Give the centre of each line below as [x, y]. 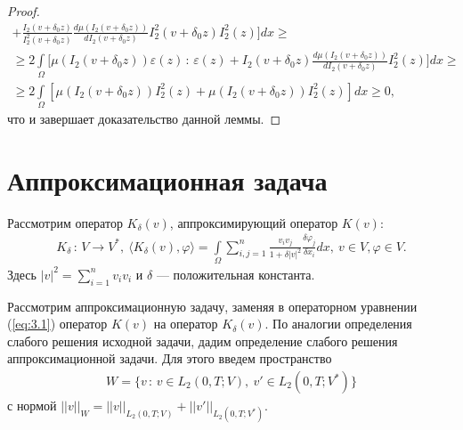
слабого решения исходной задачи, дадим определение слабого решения [203, 341]
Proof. [24, 11]
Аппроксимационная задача [167, 179]
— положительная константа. [236, 274]
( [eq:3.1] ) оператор [57, 324]
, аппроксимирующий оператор [254, 222]
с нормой [32, 406]
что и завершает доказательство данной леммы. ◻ [144, 118]
